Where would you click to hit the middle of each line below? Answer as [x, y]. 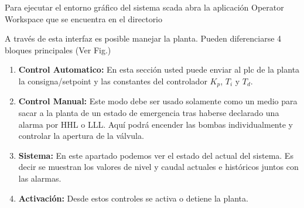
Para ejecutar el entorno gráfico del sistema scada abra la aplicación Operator [144, 7]
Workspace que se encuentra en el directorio [84, 18]
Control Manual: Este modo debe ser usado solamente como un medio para [158, 101]
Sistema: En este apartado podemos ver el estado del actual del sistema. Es [156, 155]
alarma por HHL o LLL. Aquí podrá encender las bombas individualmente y [156, 124]
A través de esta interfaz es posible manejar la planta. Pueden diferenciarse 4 [143, 38]
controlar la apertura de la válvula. [81, 136]
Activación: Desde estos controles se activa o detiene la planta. [133, 198]
